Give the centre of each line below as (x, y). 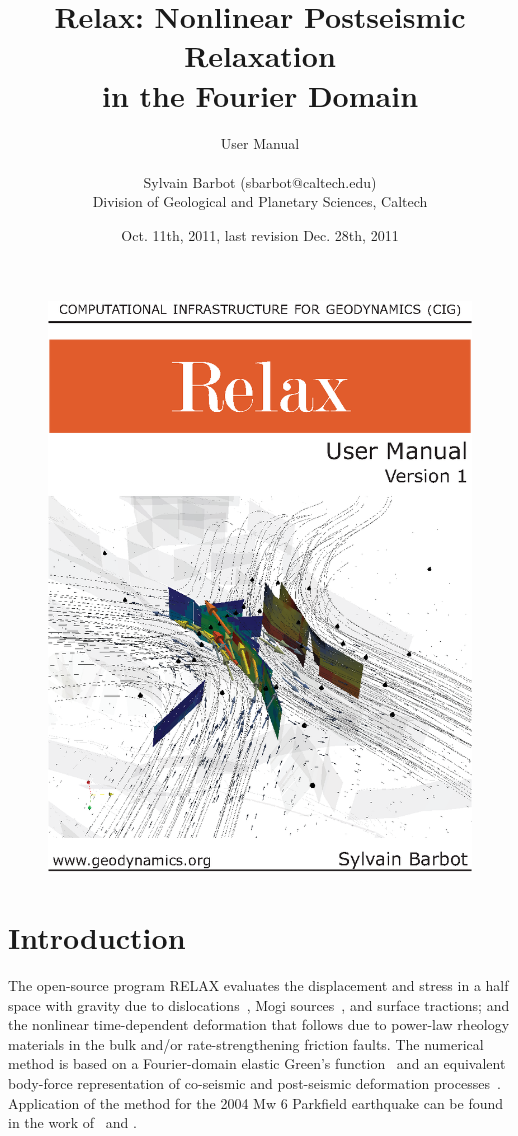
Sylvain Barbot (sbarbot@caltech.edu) (260, 181)
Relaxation (260, 55)
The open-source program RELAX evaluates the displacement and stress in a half (258, 984)
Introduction (97, 937)
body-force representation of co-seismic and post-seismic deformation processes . (254, 1082)
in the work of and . (72, 1122)
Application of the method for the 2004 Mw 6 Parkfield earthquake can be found (256, 1102)
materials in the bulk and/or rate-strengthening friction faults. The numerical (246, 1043)
